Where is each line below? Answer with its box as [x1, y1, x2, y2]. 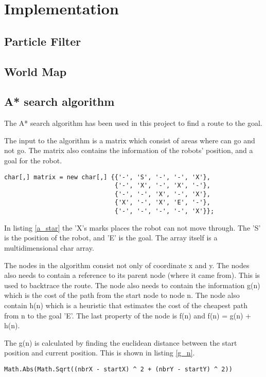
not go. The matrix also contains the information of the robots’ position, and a [4, 145, 253, 156]
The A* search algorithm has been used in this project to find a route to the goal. [4, 118, 262, 128]
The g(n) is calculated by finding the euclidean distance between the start [4, 337, 237, 348]
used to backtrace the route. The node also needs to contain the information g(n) [4, 279, 260, 290]
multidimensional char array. [4, 242, 94, 253]
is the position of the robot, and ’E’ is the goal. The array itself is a [4, 232, 218, 243]
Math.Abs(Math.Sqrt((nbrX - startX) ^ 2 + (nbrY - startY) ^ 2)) [4, 365, 233, 373]
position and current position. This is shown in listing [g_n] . [4, 347, 195, 358]
